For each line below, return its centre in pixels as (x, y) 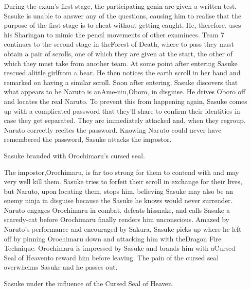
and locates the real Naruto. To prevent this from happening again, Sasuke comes (125, 101)
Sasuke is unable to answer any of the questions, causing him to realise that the (123, 15)
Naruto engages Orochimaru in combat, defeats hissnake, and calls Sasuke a (117, 210)
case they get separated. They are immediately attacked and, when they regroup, (125, 120)
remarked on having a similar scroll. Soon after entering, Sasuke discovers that (121, 82)
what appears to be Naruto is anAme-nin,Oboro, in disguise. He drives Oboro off (125, 92)
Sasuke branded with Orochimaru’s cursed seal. (74, 155)
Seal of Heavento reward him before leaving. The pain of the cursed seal (111, 257)
